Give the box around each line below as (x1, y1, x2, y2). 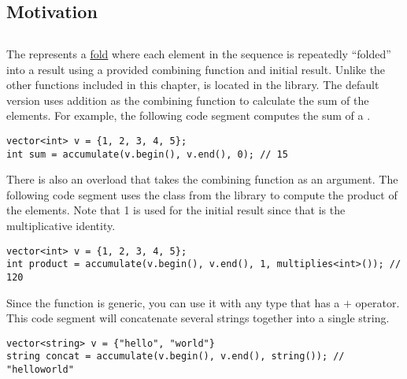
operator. (355, 294, 400, 310)
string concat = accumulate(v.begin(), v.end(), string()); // (6, 351, 345, 362)
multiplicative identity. (6, 217, 116, 234)
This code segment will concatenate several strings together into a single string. (6, 310, 390, 326)
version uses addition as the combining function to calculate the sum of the (6, 91, 369, 108)
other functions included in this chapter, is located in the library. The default (6, 76, 379, 93)
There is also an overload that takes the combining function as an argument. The (6, 171, 398, 188)
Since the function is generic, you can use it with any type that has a (6, 294, 340, 310)
